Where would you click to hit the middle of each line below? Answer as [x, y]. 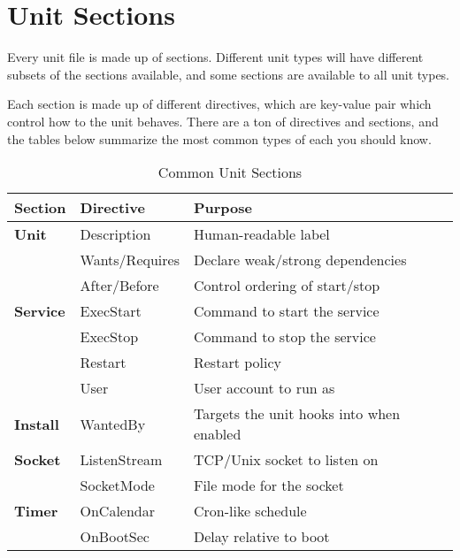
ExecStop [109, 337]
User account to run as [264, 388]
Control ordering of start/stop [287, 286]
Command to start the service [286, 311]
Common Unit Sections [230, 172]
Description [115, 234]
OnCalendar [118, 511]
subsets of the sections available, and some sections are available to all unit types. [229, 74]
